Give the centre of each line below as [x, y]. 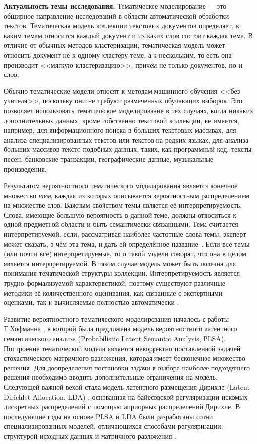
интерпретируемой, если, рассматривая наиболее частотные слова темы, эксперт [125, 234]
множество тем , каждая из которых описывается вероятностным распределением [127, 195]
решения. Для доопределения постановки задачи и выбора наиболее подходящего [127, 367]
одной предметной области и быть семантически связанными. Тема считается [121, 224]
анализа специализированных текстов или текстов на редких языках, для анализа [126, 139]
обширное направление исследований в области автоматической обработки [117, 16]
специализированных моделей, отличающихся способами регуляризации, [114, 426]
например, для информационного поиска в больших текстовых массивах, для [120, 130]
